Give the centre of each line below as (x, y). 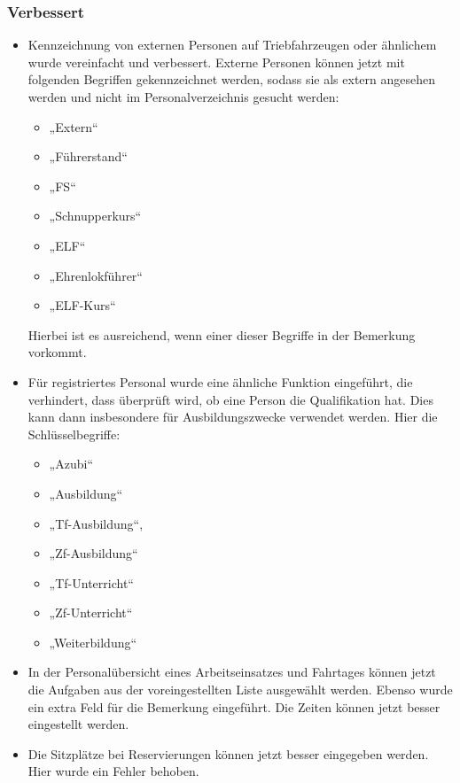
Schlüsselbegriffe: (74, 434)
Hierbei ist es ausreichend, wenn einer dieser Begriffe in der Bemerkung (222, 334)
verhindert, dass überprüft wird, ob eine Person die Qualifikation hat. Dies (230, 399)
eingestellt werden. (78, 724)
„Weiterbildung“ (93, 642)
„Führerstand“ (88, 156)
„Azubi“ (71, 464)
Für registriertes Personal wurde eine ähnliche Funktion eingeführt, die (220, 381)
